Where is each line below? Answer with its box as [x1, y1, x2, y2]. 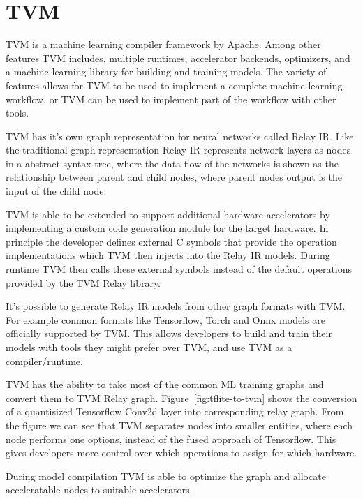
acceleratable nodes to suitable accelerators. [6, 482, 193, 497]
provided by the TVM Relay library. [6, 275, 161, 290]
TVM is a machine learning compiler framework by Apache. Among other [6, 37, 321, 52]
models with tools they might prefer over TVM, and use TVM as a [6, 340, 292, 354]
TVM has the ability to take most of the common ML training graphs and [6, 377, 324, 392]
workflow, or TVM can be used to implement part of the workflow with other [6, 91, 336, 106]
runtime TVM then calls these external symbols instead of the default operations [6, 262, 353, 276]
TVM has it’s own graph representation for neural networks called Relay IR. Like [6, 128, 354, 143]
